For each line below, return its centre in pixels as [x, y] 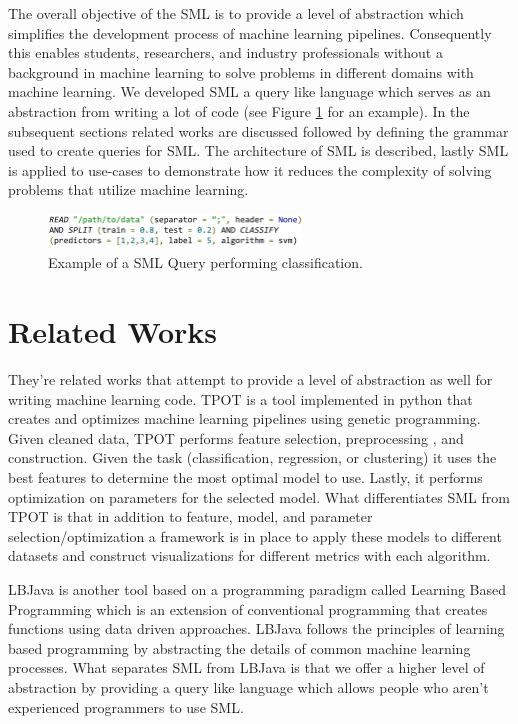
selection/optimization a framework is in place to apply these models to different [255, 535]
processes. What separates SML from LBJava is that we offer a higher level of [246, 667]
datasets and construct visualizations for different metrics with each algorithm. [249, 555]
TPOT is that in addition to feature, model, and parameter [190, 516]
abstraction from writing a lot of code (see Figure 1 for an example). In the [239, 110]
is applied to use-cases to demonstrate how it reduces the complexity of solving [250, 169]
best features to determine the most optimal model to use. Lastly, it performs [245, 476]
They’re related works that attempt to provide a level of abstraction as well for [250, 379]
